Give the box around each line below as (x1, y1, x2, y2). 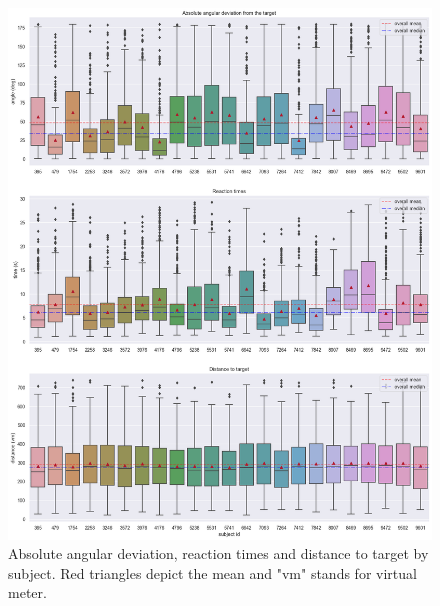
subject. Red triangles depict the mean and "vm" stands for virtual (8, 562, 417, 583)
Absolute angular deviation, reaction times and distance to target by (8, 543, 429, 564)
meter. (8, 582, 47, 603)
